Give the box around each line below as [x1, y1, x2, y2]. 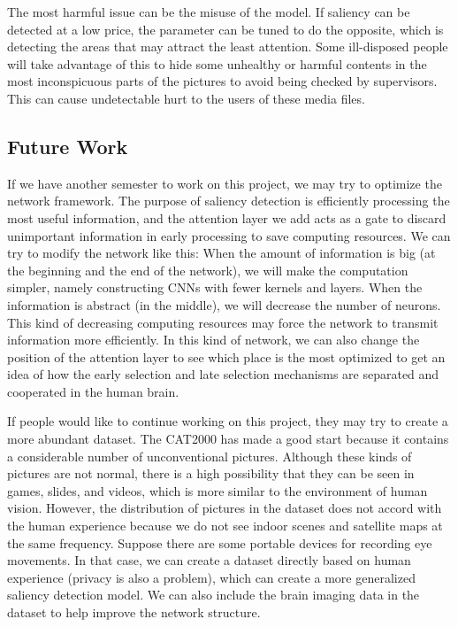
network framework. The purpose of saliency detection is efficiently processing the [7, 191, 450, 210]
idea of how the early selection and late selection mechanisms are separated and [7, 365, 439, 383]
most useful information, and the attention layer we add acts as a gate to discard [7, 208, 447, 227]
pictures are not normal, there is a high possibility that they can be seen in [7, 464, 415, 483]
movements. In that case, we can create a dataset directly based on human [7, 551, 411, 569]
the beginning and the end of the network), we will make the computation [7, 260, 408, 279]
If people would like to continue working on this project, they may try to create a [7, 412, 448, 430]
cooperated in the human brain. [7, 382, 179, 400]
